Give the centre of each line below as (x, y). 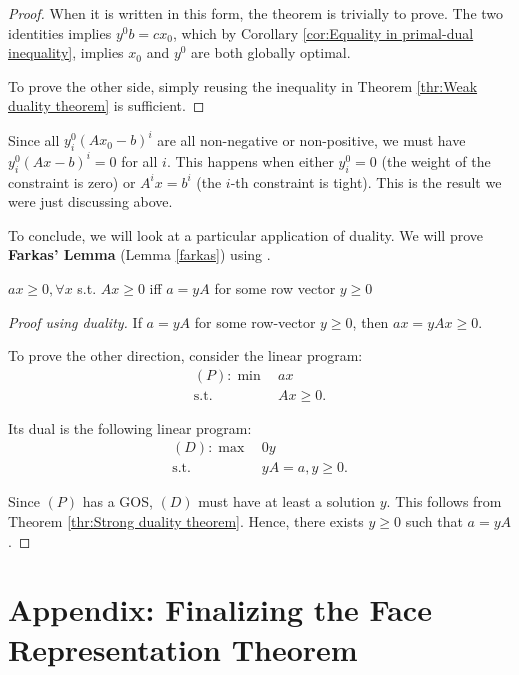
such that (434, 521)
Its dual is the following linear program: (130, 427)
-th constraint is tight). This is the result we (366, 181)
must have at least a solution (287, 501)
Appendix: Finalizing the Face (220, 609)
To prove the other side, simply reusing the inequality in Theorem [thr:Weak (243, 85)
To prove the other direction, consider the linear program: (185, 355)
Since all (34, 139)
